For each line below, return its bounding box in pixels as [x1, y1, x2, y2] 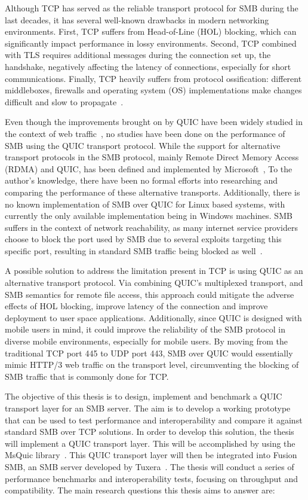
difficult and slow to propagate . [5, 95, 124, 108]
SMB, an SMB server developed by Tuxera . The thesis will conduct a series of [5, 460, 294, 472]
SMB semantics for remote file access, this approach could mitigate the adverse [5, 288, 294, 300]
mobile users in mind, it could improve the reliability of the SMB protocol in [5, 323, 285, 336]
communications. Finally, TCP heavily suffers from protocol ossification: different [5, 72, 302, 84]
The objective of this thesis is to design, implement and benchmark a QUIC [5, 390, 282, 403]
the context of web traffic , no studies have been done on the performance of [5, 127, 285, 139]
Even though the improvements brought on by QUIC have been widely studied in [5, 115, 303, 128]
